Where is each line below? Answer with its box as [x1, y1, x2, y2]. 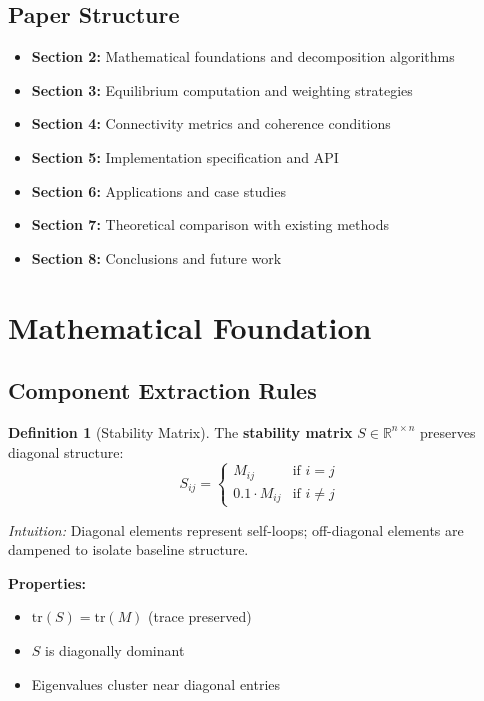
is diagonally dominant [45, 639, 185, 660]
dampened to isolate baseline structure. [8, 539, 249, 560]
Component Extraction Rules [8, 375, 317, 406]
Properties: [8, 572, 87, 593]
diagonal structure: [8, 441, 124, 462]
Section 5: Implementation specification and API [31, 146, 339, 167]
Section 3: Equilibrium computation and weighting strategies [31, 79, 413, 100]
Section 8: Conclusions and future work [31, 247, 282, 268]
